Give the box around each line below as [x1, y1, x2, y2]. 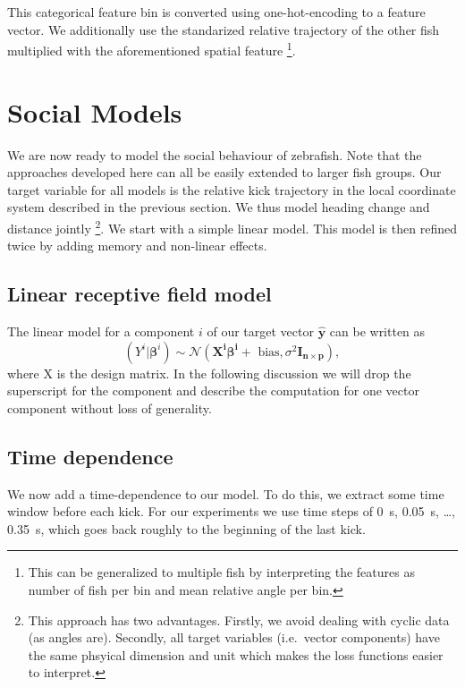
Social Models [7, 93, 182, 130]
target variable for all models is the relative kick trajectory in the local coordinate [7, 180, 456, 199]
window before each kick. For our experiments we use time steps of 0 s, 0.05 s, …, [7, 502, 455, 521]
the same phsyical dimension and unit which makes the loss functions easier [28, 645, 444, 664]
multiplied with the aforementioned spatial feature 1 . [7, 38, 296, 59]
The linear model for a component [7, 321, 195, 340]
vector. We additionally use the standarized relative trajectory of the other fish [7, 20, 440, 38]
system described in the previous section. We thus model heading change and [7, 198, 430, 216]
